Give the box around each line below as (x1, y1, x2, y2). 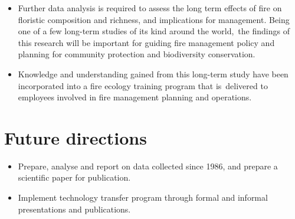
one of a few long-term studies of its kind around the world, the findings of (18, 25, 290, 37)
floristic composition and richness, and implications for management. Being (18, 13, 290, 25)
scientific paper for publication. (18, 171, 131, 184)
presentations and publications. (18, 202, 131, 215)
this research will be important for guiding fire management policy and (18, 36, 275, 48)
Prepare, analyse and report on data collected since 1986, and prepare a (18, 159, 278, 172)
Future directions (4, 125, 147, 149)
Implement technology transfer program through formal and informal (18, 191, 268, 204)
